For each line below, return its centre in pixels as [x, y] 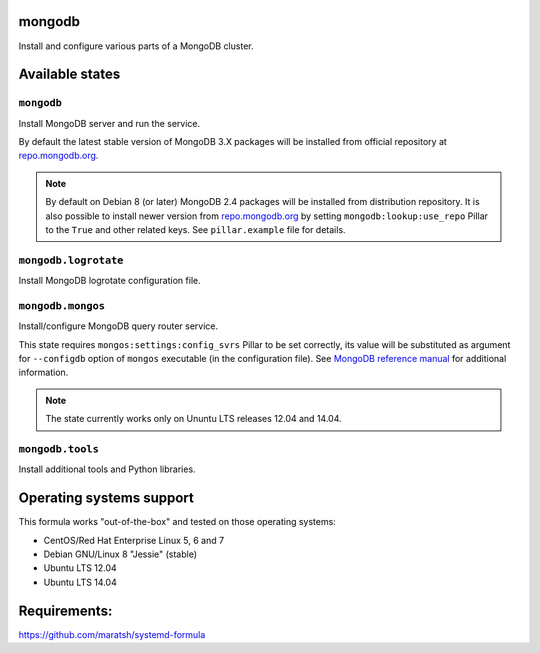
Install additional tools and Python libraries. [107, 469]
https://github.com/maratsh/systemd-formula [112, 634]
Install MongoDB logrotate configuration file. [109, 281]
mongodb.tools [59, 449]
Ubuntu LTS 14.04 [80, 582]
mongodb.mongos [61, 305]
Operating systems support [106, 498]
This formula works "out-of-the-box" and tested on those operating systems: [177, 522]
